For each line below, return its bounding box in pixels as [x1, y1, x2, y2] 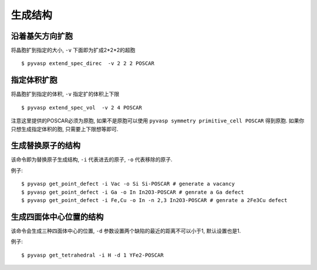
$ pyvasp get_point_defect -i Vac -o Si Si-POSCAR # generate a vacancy [21, 180, 235, 187]
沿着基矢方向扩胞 [11, 31, 73, 41]
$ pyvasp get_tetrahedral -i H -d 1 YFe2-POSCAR [21, 252, 164, 258]
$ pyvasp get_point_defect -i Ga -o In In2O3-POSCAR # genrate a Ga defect [21, 189, 244, 196]
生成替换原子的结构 [11, 141, 80, 151]
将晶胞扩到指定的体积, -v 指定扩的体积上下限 [11, 91, 120, 98]
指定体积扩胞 [11, 75, 58, 85]
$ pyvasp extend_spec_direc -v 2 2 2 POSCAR [21, 60, 155, 67]
